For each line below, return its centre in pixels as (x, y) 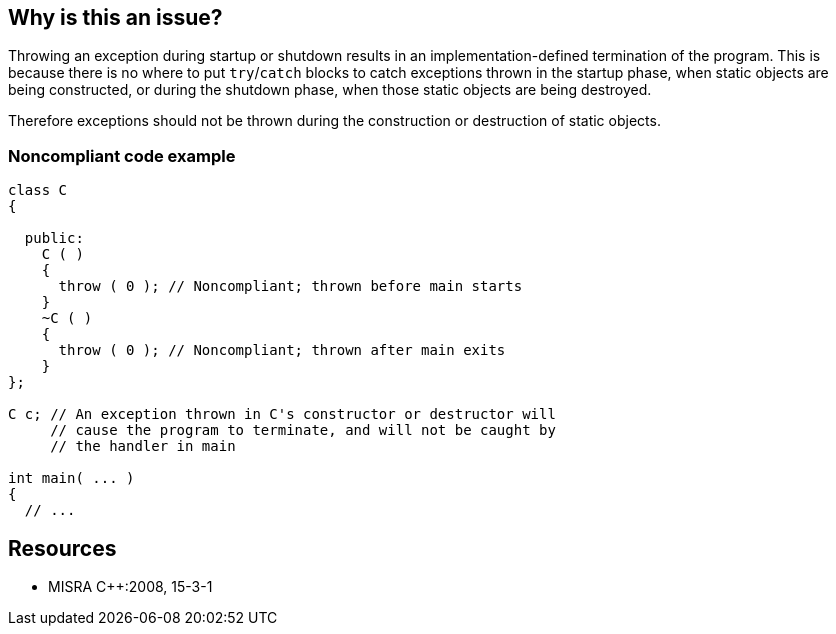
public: (54, 238)
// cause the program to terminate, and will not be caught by (303, 430)
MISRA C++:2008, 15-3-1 (130, 587)
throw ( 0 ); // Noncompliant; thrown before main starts (290, 286)
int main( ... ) (71, 478)
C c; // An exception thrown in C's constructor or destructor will (282, 414)
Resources (62, 548)
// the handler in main (143, 446)
